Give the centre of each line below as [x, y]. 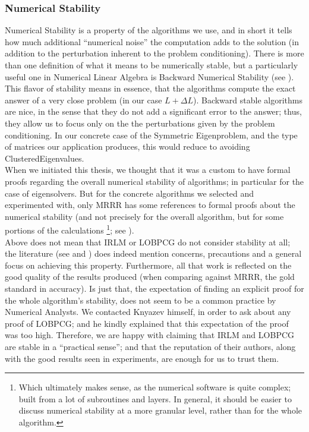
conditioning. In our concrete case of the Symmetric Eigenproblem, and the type [151, 135]
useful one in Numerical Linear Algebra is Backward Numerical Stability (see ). [149, 76]
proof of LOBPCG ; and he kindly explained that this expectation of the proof [147, 323]
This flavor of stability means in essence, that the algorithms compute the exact [150, 88]
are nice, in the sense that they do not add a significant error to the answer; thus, [153, 111]
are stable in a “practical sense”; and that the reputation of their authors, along [150, 346]
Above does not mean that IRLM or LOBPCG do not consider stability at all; [148, 242]
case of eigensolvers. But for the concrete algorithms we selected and [130, 193]
